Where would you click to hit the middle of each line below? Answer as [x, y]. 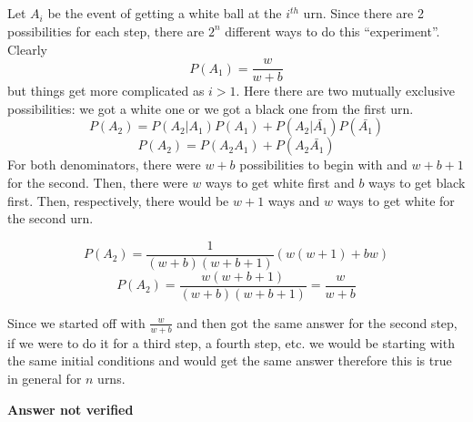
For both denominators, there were [104, 165]
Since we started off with [76, 322]
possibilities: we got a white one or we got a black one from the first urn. [211, 108]
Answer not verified [70, 409]
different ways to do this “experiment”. [332, 31]
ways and [294, 200]
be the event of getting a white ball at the [165, 13]
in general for [45, 378]
